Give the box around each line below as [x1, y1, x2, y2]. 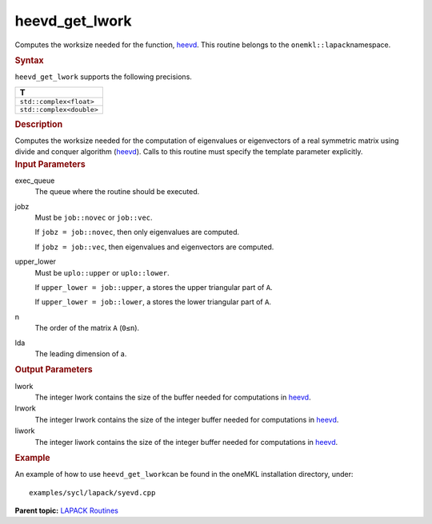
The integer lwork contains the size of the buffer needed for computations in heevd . [34, 392, 311, 403]
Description [14, 118, 63, 129]
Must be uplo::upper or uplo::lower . [34, 268, 170, 277]
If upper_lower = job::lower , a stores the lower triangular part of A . [34, 297, 272, 307]
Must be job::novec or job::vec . [34, 212, 153, 223]
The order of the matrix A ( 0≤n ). [34, 324, 140, 333]
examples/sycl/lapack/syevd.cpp [29, 488, 156, 497]
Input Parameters [14, 158, 86, 169]
